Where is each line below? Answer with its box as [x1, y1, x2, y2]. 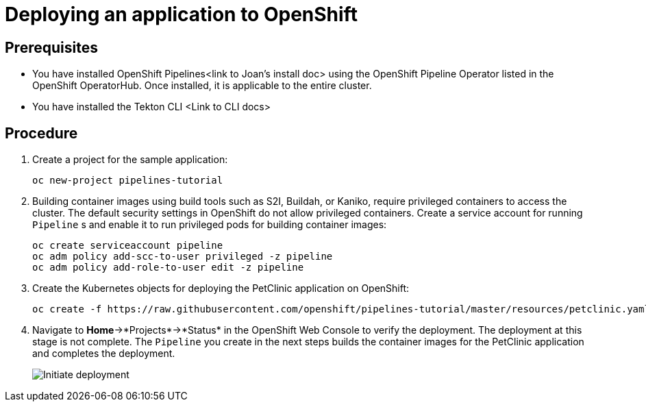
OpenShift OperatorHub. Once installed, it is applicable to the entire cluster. [32, 79, 372, 92]
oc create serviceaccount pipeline [32, 240, 223, 251]
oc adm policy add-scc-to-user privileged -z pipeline [32, 251, 333, 262]
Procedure [5, 124, 78, 142]
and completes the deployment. [32, 347, 175, 360]
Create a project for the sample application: [32, 153, 228, 166]
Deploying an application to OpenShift [5, 3, 358, 26]
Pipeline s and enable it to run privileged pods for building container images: [32, 219, 387, 231]
